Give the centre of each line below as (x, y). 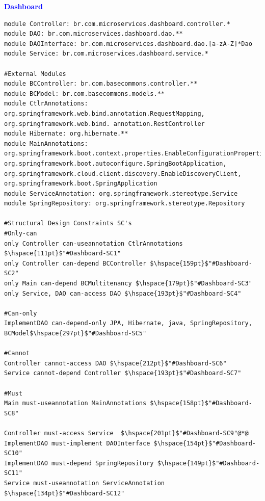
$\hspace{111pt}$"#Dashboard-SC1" (63, 254)
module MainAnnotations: (46, 143)
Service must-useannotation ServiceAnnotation (84, 483)
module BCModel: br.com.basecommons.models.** (84, 94)
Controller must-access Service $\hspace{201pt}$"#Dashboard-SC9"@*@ (126, 433)
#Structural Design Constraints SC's (68, 223)
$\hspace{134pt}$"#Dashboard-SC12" (64, 493)
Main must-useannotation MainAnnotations (75, 403)
